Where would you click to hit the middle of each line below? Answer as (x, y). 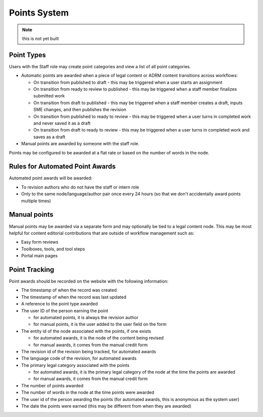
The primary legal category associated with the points (75, 365)
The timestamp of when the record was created (69, 290)
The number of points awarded (52, 385)
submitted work (49, 96)
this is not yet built (41, 38)
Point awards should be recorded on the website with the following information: (89, 281)
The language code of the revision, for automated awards (79, 359)
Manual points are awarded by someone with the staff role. (80, 144)
